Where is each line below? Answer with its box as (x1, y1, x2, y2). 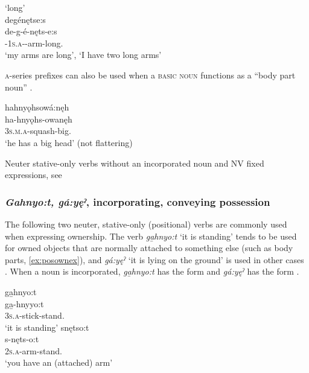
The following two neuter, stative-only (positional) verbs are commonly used (5, 217, 287, 230)
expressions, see (5, 168, 62, 181)
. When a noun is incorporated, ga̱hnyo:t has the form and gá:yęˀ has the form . (5, 265, 299, 278)
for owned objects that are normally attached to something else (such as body (5, 241, 293, 254)
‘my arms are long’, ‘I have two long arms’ (5, 48, 162, 61)
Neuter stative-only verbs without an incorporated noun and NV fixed (5, 156, 264, 169)
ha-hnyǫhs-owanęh (5, 112, 72, 125)
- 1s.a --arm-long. (5, 36, 63, 49)
